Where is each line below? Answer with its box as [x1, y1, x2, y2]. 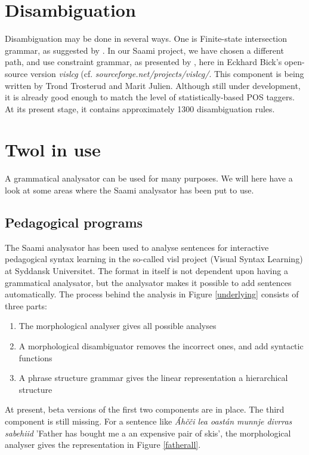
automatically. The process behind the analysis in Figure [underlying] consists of [5, 288, 299, 300]
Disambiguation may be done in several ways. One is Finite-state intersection [5, 32, 288, 45]
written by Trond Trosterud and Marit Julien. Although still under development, [5, 79, 301, 91]
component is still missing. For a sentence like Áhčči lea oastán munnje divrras [5, 414, 292, 427]
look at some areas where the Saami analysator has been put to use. [5, 184, 254, 196]
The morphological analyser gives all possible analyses [18, 319, 217, 332]
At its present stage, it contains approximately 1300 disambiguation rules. [5, 102, 275, 115]
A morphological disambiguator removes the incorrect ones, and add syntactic [18, 339, 304, 352]
